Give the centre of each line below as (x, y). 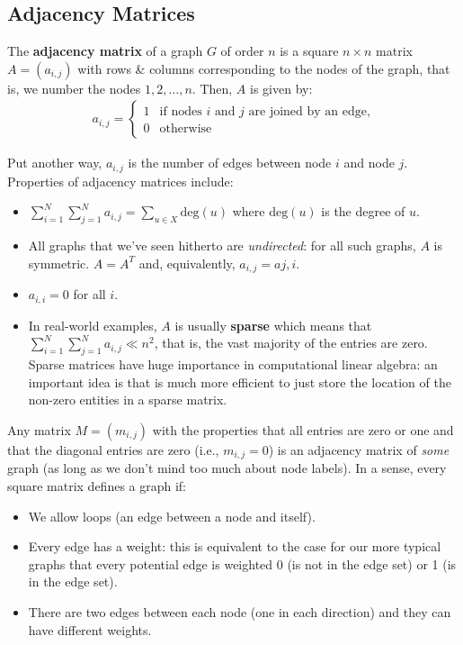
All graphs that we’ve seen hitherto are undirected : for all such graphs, (222, 245)
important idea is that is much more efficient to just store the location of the (240, 382)
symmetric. (59, 263)
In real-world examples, (93, 325)
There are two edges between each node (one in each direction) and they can (240, 611)
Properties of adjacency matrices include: (120, 181)
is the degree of (363, 211)
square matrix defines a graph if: (97, 485)
